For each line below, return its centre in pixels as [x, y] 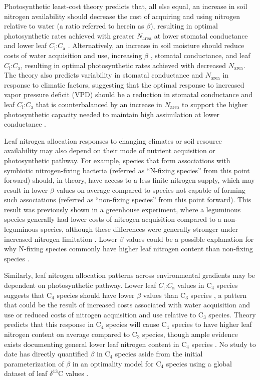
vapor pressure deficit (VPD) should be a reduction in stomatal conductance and [128, 94]
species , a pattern [219, 295]
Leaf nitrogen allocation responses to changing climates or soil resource [113, 140]
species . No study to [224, 344]
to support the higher [215, 104]
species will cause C [137, 324]
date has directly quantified [46, 354]
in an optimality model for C [117, 363]
